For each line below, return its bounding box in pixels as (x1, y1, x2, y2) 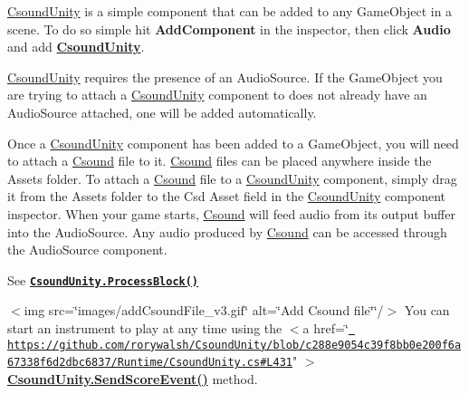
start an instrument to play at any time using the (7, 318, 282, 337)
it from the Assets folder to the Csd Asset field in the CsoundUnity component (7, 187, 445, 206)
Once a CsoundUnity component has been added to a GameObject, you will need (7, 133, 459, 152)
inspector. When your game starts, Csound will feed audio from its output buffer (7, 204, 455, 223)
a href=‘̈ (302, 318, 349, 337)
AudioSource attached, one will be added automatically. (7, 102, 317, 121)
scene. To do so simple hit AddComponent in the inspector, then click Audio (7, 19, 451, 38)
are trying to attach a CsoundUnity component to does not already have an (7, 85, 427, 104)
